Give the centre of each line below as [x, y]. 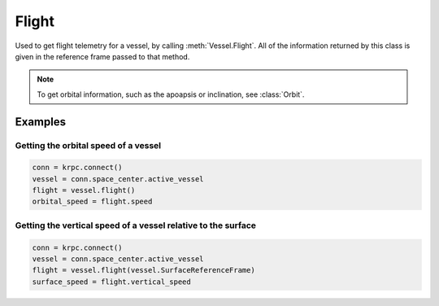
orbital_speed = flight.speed [92, 202]
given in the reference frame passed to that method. [102, 56]
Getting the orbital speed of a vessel [88, 145]
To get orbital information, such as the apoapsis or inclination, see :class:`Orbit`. [171, 94]
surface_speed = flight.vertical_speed [111, 282]
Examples [41, 122]
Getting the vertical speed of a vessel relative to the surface [135, 225]
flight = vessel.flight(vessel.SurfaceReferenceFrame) [143, 270]
